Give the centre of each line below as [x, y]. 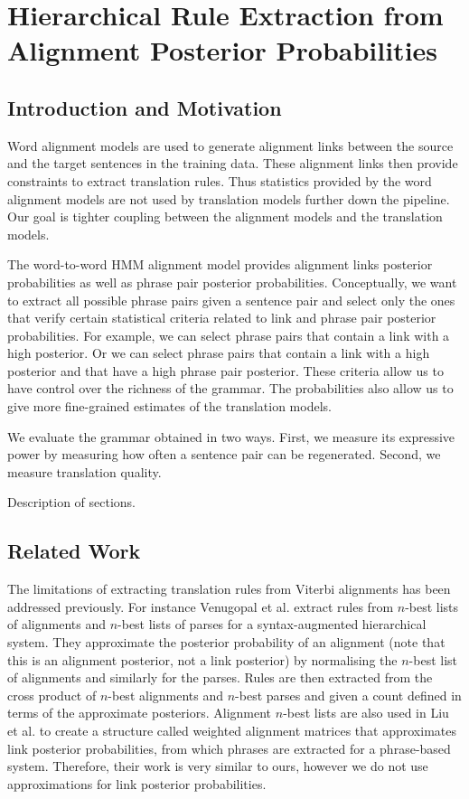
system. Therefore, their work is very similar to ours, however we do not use [218, 766]
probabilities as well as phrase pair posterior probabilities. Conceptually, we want [232, 282]
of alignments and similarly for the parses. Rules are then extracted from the [220, 677]
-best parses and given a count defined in [348, 695]
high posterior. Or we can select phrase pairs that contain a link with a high [219, 353]
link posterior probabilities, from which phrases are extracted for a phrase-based [229, 748]
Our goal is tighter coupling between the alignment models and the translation [225, 216]
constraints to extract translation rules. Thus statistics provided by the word [220, 180]
